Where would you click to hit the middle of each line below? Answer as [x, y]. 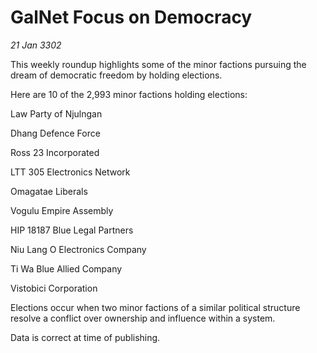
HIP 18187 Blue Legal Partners [72, 230]
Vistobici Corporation [54, 288]
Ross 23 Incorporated [55, 152]
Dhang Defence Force [55, 133]
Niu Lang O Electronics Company [78, 249]
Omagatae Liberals [49, 191]
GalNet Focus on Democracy [131, 17]
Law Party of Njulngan [56, 113]
